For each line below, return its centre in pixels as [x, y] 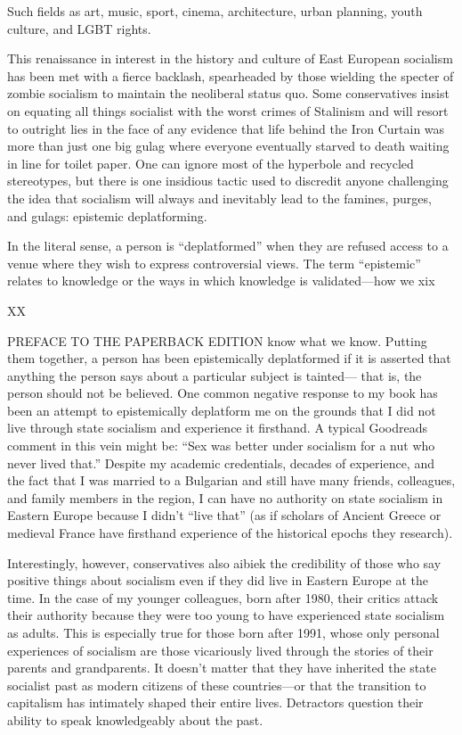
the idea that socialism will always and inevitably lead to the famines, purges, [219, 198]
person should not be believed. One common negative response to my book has [223, 393]
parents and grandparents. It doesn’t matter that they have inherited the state [222, 668]
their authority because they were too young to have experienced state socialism [226, 615]
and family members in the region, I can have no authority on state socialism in [225, 497]
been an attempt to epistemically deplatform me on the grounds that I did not [222, 410]
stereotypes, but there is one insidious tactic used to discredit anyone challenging [228, 181]
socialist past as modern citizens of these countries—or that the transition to [217, 685]
